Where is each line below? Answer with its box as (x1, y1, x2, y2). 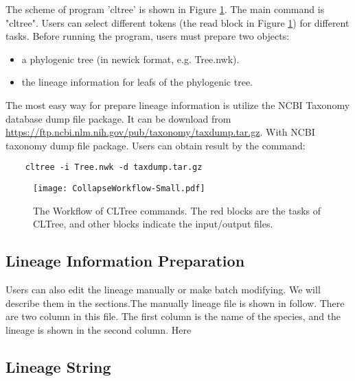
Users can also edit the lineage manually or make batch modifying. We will (5, 282, 321, 297)
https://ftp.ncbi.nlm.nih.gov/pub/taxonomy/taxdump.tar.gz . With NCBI (5, 125, 315, 139)
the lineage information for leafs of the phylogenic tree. (21, 75, 253, 89)
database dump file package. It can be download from (5, 111, 231, 125)
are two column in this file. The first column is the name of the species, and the (5, 309, 341, 323)
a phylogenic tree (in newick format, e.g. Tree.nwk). (21, 51, 240, 66)
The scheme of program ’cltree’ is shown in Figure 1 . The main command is (5, 2, 325, 16)
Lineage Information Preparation (5, 250, 245, 271)
